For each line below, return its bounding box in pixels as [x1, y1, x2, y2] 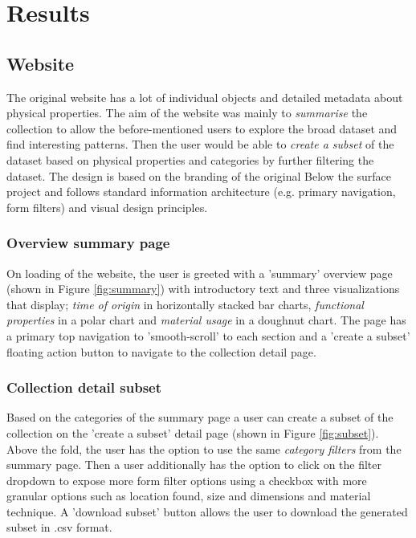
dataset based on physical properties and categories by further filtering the [6, 151, 374, 168]
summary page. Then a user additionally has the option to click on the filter [6, 456, 382, 473]
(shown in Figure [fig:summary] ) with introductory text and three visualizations [6, 280, 400, 297]
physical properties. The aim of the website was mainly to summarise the [6, 104, 368, 121]
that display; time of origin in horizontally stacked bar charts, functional [6, 295, 364, 312]
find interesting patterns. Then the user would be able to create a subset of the [6, 136, 394, 153]
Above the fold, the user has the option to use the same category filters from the [6, 440, 402, 457]
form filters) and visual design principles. [6, 198, 208, 215]
